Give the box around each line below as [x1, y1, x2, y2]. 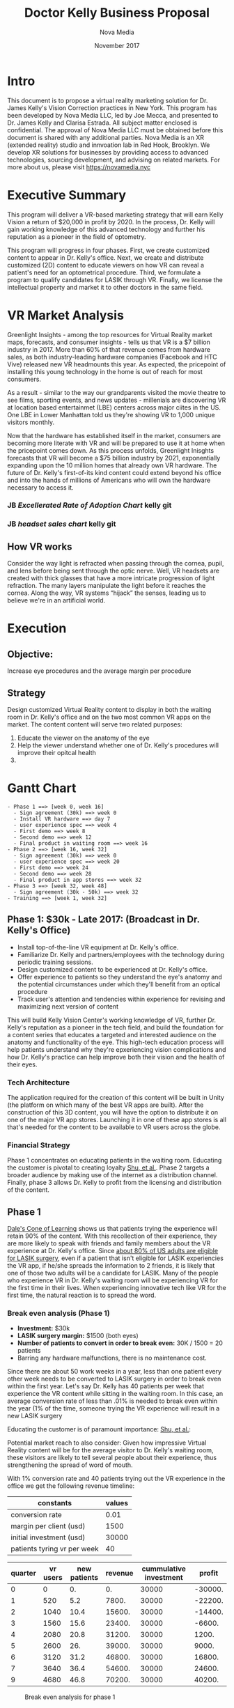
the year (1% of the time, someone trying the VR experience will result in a [7, 1404, 220, 1413]
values [105, 1498, 129, 1508]
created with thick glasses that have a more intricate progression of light [7, 574, 215, 582]
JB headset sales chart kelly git [7, 519, 116, 529]
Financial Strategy [7, 1140, 71, 1150]
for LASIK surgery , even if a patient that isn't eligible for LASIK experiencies [7, 1254, 224, 1262]
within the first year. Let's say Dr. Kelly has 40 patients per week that [7, 1382, 204, 1390]
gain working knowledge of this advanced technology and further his [7, 225, 205, 233]
